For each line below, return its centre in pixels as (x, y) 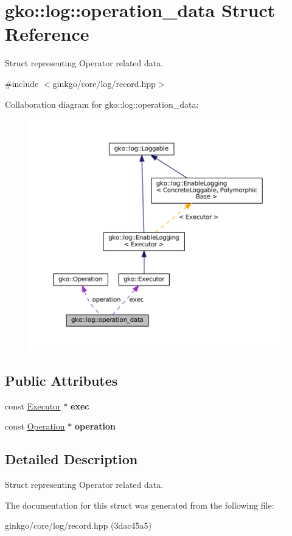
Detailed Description (71, 459)
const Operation (35, 426)
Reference (47, 34)
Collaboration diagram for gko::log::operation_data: (102, 104)
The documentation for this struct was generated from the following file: (140, 505)
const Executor (33, 405)
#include (22, 83)
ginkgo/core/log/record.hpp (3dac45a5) (78, 525)
